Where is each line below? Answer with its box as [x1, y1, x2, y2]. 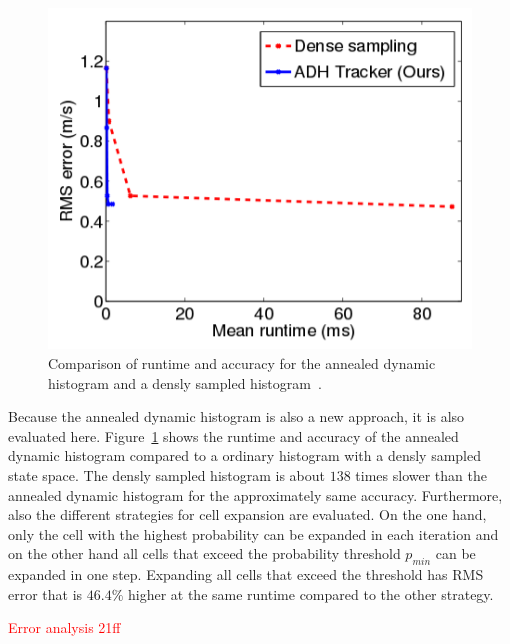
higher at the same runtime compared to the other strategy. [127, 583, 494, 604]
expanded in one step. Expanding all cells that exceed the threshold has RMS [8, 564, 484, 585]
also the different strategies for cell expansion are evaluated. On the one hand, [8, 504, 487, 525]
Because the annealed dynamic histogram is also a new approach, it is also [8, 406, 465, 427]
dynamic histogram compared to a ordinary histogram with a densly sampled [8, 445, 482, 466]
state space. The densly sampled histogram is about [8, 464, 326, 485]
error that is [8, 583, 83, 604]
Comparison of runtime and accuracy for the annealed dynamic [48, 353, 436, 374]
